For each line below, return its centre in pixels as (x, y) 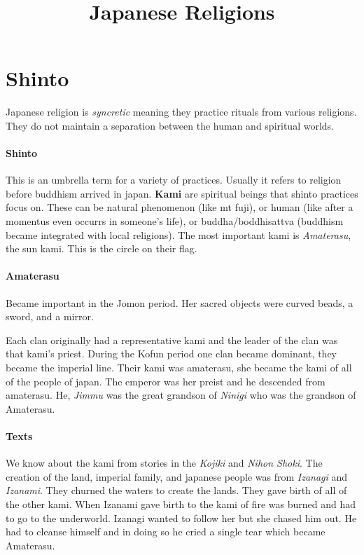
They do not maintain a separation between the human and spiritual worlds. (170, 125)
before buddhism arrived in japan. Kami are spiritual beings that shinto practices (182, 193)
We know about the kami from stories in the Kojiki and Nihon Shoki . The (164, 463)
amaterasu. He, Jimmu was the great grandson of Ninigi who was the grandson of (181, 395)
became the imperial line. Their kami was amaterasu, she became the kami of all (179, 368)
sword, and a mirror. (50, 316)
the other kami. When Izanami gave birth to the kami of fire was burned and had (181, 503)
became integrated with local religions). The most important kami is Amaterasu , (178, 234)
